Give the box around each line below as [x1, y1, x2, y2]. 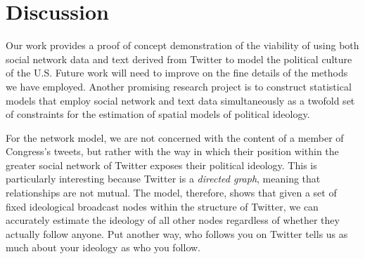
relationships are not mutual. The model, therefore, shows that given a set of [6, 185, 337, 200]
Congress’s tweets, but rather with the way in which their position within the [6, 144, 339, 159]
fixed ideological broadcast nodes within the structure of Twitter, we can [6, 199, 319, 213]
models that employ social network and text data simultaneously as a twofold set [6, 93, 355, 107]
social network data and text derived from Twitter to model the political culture [6, 51, 352, 66]
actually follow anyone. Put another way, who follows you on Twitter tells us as [6, 226, 348, 241]
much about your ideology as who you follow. [6, 240, 201, 255]
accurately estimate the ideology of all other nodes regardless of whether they [6, 213, 340, 227]
